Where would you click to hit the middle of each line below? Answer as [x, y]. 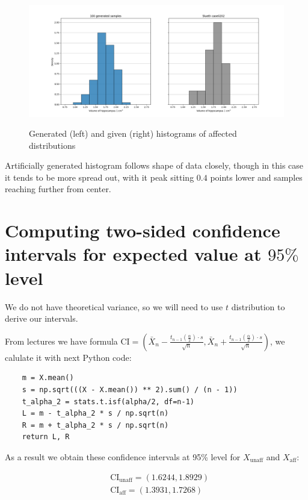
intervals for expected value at [133, 254]
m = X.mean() [48, 378]
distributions [52, 145]
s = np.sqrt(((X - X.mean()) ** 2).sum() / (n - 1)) [130, 389]
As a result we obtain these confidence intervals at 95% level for [123, 456]
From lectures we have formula [61, 341]
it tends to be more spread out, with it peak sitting [100, 177]
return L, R [46, 437]
